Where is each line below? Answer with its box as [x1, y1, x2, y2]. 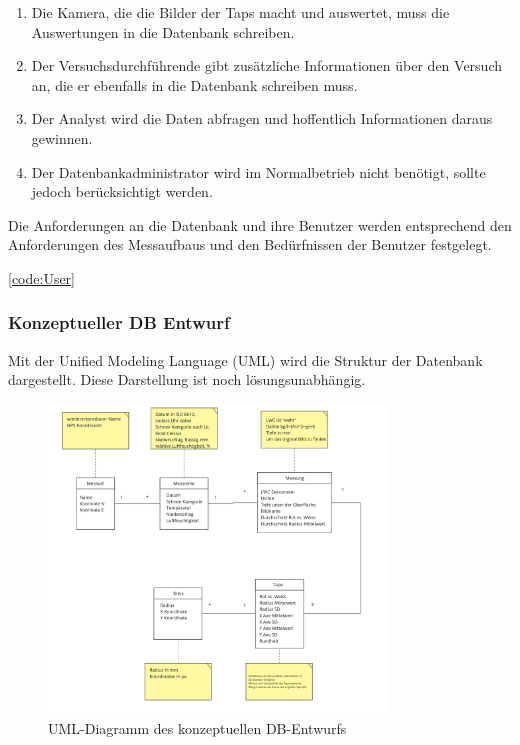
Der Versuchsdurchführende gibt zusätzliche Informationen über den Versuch [31, 55, 502, 76]
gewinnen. [31, 127, 93, 148]
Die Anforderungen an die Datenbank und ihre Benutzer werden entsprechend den [8, 214, 512, 235]
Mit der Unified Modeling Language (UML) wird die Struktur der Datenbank [8, 349, 483, 370]
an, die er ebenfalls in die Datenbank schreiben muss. [31, 74, 358, 95]
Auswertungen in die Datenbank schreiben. [31, 21, 295, 42]
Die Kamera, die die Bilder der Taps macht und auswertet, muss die [31, 2, 450, 22]
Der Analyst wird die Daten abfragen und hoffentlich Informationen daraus [31, 108, 493, 129]
